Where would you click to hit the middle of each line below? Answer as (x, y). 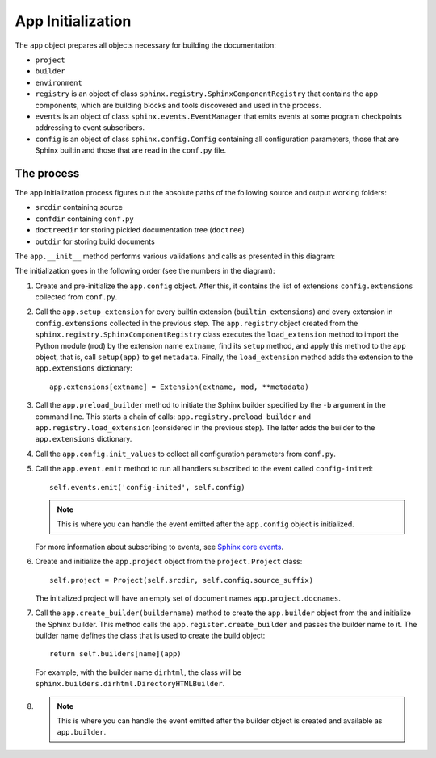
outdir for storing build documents (95, 241)
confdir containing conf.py (84, 219)
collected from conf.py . (76, 297)
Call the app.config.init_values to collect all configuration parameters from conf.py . (186, 454)
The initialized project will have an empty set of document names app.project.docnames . (188, 598)
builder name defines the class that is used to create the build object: (150, 636)
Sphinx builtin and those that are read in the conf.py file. (131, 150)
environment (59, 82)
